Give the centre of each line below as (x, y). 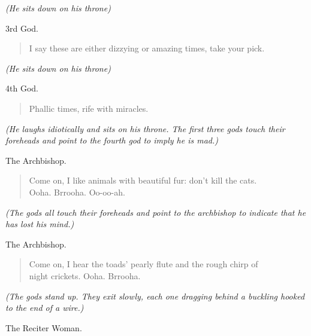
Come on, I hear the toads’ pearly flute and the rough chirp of (144, 264)
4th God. (22, 88)
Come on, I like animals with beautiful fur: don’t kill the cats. (143, 180)
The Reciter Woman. (44, 327)
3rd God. (22, 28)
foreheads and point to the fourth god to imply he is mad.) (112, 140)
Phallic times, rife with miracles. (89, 108)
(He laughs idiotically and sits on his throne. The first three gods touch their (145, 128)
